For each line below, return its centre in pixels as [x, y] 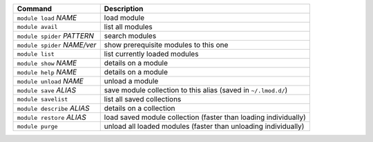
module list [36, 54]
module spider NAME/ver [57, 45]
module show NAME [47, 63]
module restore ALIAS [51, 117]
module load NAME [47, 18]
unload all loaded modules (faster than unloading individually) [204, 126]
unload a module [131, 81]
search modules [130, 36]
